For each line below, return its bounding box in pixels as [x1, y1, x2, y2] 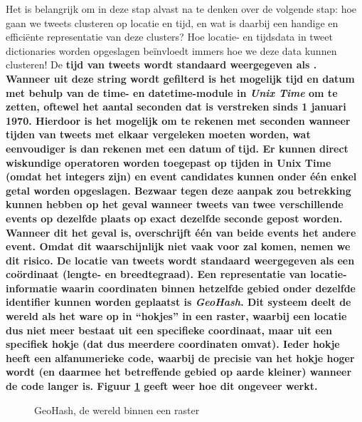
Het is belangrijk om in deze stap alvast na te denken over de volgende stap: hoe [6, 1, 357, 16]
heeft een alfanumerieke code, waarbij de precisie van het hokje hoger [6, 350, 355, 365]
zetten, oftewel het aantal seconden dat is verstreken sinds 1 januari [6, 99, 346, 114]
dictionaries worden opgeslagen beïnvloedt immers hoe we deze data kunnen [6, 43, 337, 58]
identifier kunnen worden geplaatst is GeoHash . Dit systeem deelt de [6, 294, 351, 309]
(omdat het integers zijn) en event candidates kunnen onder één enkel [6, 169, 357, 184]
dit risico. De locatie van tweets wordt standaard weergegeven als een [6, 252, 355, 267]
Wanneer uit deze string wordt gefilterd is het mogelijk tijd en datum [6, 71, 355, 86]
